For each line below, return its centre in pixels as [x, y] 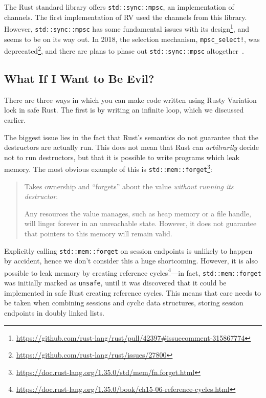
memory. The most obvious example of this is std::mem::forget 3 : [108, 168]
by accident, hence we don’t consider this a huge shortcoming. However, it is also [131, 261]
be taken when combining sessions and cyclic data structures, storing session [124, 303]
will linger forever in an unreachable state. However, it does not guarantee [140, 223]
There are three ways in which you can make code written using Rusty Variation [130, 99]
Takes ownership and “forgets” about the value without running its [129, 186]
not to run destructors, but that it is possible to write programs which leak [122, 157]
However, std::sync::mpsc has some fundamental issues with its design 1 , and [127, 28]
